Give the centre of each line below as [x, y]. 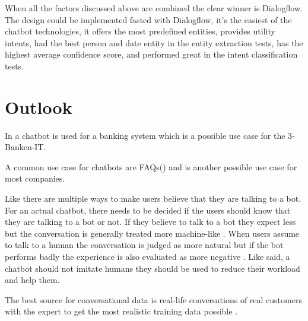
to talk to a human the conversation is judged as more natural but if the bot [144, 245]
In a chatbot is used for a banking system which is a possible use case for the [145, 135]
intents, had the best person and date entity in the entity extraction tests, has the [154, 42]
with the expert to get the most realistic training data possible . [121, 311]
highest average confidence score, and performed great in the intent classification [151, 54]
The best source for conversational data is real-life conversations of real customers [153, 299]
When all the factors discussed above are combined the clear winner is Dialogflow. [154, 8]
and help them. [32, 280]
